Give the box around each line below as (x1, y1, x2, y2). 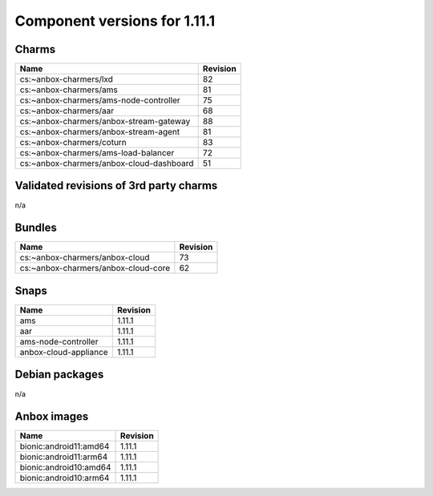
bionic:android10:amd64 (19, 462, 111, 473)
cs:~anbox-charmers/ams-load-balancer (19, 147, 175, 159)
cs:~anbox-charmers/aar (19, 105, 115, 116)
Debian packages (14, 368, 104, 381)
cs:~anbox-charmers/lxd (19, 74, 114, 85)
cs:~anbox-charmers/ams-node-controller (19, 95, 180, 106)
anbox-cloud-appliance (19, 347, 108, 357)
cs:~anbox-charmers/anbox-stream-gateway (19, 116, 191, 127)
